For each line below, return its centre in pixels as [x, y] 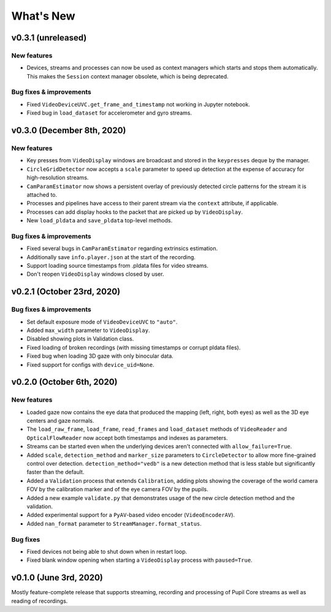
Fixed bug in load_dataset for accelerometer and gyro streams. [109, 113]
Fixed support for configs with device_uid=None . [90, 365]
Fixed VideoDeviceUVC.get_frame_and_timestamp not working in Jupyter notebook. [139, 104]
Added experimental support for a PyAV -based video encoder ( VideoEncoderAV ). [131, 515]
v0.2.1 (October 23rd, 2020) [66, 292]
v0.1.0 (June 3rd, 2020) [57, 578]
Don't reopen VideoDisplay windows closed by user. [95, 274]
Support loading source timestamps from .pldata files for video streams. [117, 266]
